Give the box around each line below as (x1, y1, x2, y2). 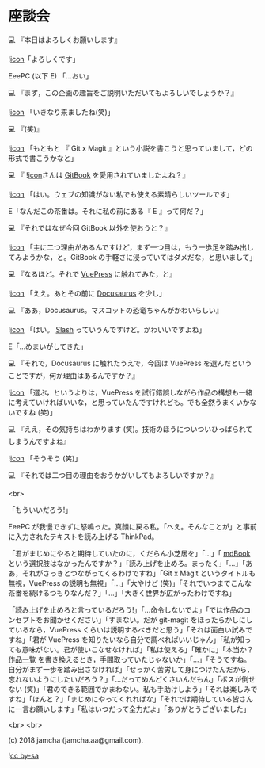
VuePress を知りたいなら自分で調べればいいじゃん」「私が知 (47, 635, 244, 644)
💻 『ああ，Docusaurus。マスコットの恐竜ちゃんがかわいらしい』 (8, 305, 223, 315)
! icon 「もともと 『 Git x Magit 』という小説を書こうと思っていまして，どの (8, 143, 253, 153)
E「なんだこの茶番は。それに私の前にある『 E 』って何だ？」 (8, 206, 208, 216)
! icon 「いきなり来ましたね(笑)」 (8, 107, 115, 117)
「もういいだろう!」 (8, 505, 73, 514)
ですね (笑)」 (14, 407, 57, 417)
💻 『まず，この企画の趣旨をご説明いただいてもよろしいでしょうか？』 (8, 88, 239, 97)
